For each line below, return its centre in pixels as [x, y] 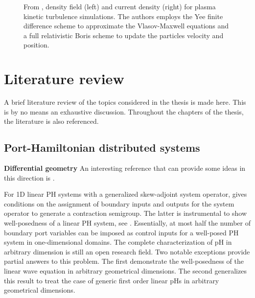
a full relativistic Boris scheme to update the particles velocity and [124, 35]
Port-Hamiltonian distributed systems [102, 148]
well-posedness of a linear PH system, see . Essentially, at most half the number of [127, 223]
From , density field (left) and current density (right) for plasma [120, 6]
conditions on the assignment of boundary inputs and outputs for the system [119, 203]
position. [36, 45]
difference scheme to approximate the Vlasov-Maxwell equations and [126, 26]
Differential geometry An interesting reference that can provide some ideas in [125, 168]
